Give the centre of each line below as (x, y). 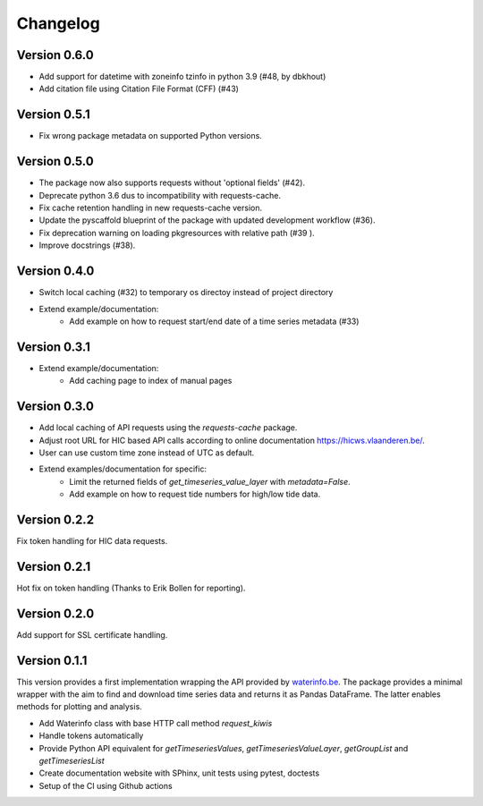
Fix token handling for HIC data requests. (92, 540)
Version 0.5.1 (54, 115)
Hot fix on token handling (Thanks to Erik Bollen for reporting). (131, 588)
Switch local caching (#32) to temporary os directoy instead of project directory (186, 293)
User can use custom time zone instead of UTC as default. (147, 453)
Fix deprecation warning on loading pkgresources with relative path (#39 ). (177, 233)
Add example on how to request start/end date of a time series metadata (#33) (214, 321)
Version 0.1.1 (52, 661)
